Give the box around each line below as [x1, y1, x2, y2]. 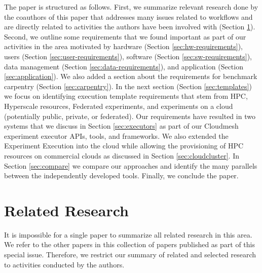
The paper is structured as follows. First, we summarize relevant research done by [4, 2, 258, 12]
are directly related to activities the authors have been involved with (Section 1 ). [4, 21, 255, 32]
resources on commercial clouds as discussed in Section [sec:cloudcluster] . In [4, 150, 239, 161]
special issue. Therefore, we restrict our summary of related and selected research [4, 249, 256, 259]
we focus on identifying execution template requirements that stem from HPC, [4, 91, 248, 101]
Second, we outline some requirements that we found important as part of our [4, 31, 246, 42]
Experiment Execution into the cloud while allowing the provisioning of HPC [4, 140, 244, 151]
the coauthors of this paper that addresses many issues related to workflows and [4, 11, 253, 22]
